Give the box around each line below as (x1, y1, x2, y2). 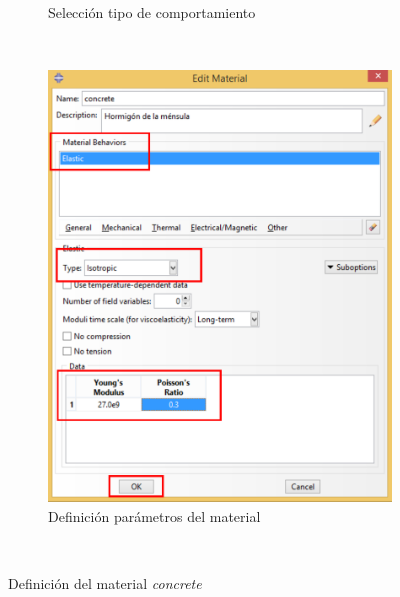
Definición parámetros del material (48, 505, 261, 526)
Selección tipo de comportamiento (48, 2, 256, 22)
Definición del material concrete (8, 573, 202, 594)
